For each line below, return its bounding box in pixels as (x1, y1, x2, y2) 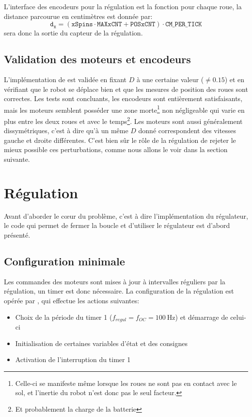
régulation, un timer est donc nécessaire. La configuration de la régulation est (4, 286, 234, 296)
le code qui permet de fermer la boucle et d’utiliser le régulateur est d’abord (4, 220, 230, 230)
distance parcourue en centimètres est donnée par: (4, 11, 153, 21)
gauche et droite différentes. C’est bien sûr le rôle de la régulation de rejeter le (4, 135, 236, 145)
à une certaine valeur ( (136, 74, 204, 84)
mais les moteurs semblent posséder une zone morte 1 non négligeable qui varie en (4, 103, 245, 115)
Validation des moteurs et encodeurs (4, 52, 191, 67)
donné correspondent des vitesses (138, 125, 236, 136)
